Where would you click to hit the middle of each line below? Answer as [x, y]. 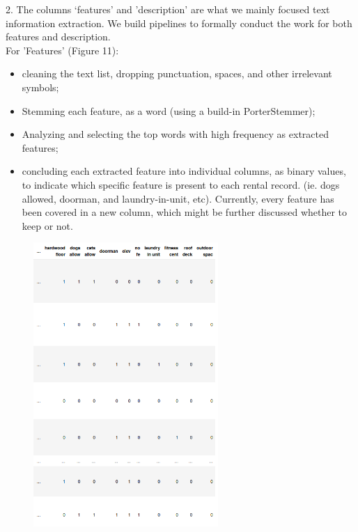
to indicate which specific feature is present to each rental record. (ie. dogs [181, 184]
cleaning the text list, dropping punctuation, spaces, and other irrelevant [177, 73]
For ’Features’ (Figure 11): [62, 50]
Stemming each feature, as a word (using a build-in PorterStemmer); [169, 110]
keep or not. [47, 225]
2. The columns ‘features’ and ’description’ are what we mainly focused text [168, 9]
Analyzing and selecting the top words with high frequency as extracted [175, 134]
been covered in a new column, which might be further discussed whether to [185, 212]
